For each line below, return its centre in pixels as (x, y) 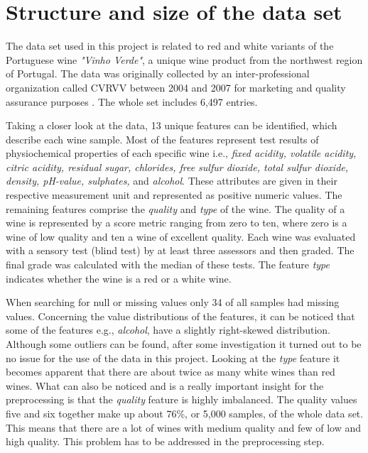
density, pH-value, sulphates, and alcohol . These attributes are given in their (172, 181)
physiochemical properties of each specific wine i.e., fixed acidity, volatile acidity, (181, 153)
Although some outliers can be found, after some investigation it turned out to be (184, 344)
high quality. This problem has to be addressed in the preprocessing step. (165, 441)
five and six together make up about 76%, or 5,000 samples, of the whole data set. (185, 413)
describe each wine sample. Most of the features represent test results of (162, 139)
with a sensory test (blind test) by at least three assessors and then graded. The (180, 250)
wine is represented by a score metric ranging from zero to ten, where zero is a (177, 223)
